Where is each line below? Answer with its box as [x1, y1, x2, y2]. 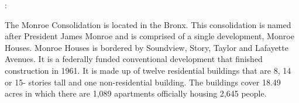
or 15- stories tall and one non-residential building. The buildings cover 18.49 [5, 75, 281, 88]
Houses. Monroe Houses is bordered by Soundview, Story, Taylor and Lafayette [5, 41, 288, 53]
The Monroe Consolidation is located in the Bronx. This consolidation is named [5, 18, 291, 30]
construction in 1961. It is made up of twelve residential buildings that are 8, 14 [5, 64, 291, 76]
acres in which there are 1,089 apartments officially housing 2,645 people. [5, 87, 267, 99]
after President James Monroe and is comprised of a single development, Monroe [5, 30, 294, 42]
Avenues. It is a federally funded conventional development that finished [5, 53, 263, 65]
